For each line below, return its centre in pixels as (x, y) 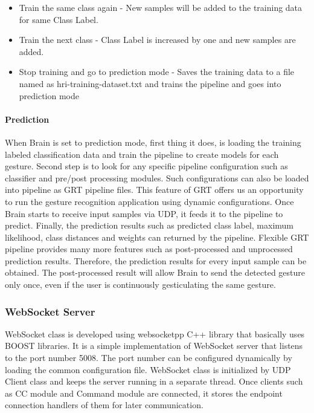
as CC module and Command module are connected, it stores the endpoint (144, 393)
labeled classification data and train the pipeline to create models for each (142, 154)
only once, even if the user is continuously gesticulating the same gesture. (140, 285)
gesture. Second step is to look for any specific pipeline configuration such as (146, 166)
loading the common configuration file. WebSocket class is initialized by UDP (148, 369)
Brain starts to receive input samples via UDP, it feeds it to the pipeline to (144, 213)
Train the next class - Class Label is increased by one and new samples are (157, 40)
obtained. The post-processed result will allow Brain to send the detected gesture (155, 272)
